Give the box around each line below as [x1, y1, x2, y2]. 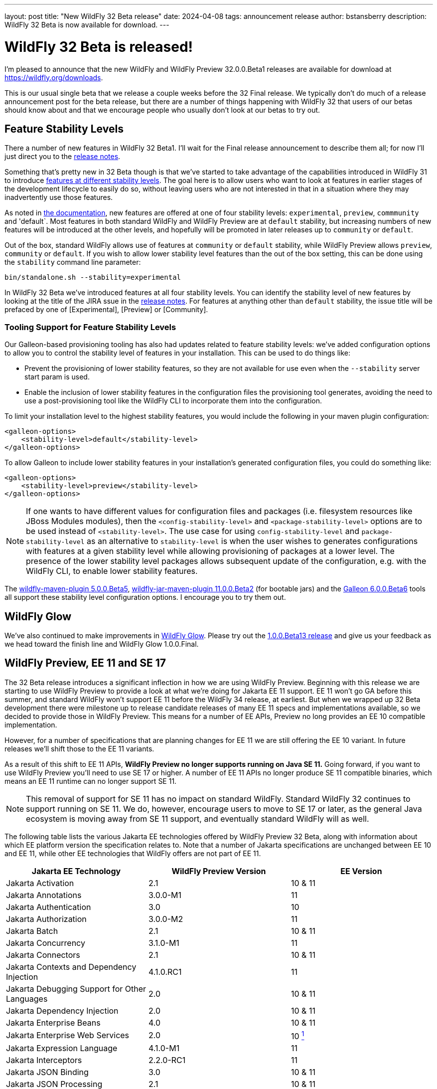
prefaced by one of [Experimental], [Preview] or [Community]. [4, 305, 208, 314]
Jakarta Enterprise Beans [6, 1017, 101, 1028]
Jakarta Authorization [6, 913, 87, 924]
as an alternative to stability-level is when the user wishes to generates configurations [86, 536, 418, 546]
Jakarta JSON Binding [6, 1067, 89, 1078]
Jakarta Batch [6, 925, 58, 936]
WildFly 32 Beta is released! [4, 38, 193, 55]
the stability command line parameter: [4, 258, 141, 267]
